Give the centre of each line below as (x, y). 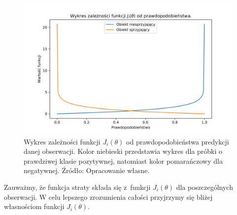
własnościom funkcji (34, 206)
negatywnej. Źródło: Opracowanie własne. (87, 170)
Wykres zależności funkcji (62, 141)
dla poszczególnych (204, 187)
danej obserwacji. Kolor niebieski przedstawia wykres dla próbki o (123, 151)
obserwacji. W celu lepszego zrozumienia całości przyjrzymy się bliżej (108, 197)
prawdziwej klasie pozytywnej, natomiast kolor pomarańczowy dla (123, 161)
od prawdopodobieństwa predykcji (178, 141)
